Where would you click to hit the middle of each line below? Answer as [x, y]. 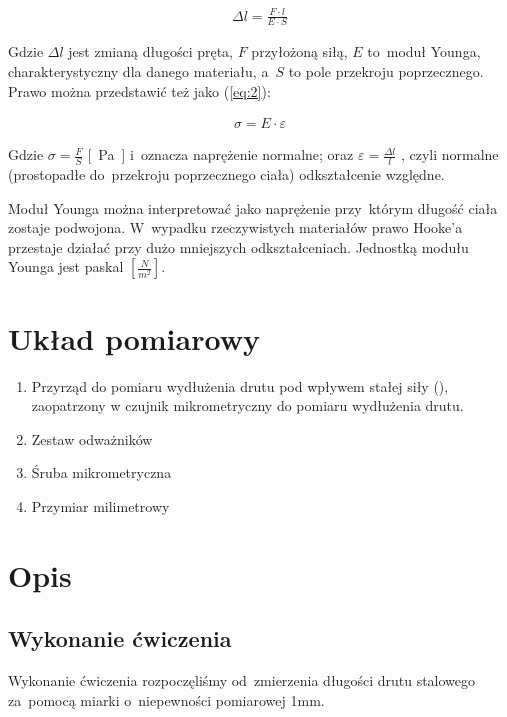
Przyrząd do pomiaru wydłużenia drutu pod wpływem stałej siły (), [240, 385]
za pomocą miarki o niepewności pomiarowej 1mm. [166, 699]
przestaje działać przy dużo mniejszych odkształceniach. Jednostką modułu [238, 246]
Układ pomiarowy [134, 337]
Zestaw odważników [92, 438]
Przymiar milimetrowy [100, 505]
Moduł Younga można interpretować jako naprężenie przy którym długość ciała [253, 207]
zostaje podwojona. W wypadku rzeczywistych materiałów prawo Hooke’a [235, 227]
